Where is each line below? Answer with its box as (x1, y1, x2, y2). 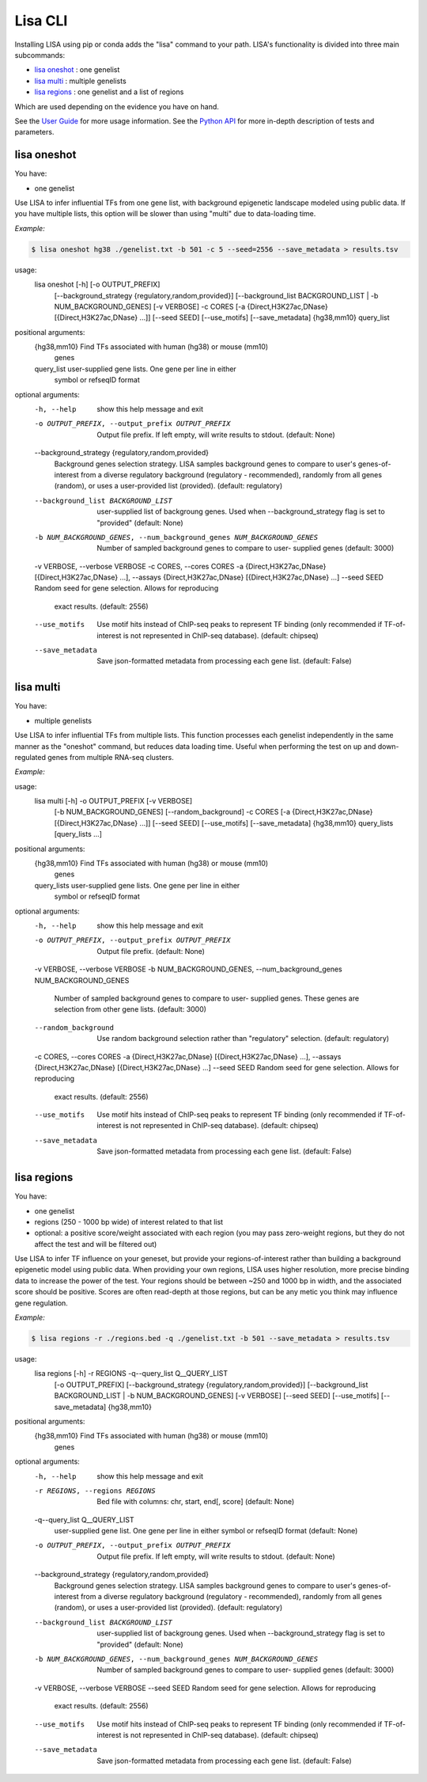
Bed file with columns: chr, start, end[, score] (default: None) (96, 1497, 295, 1507)
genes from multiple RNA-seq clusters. (47, 752, 174, 762)
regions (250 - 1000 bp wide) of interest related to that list (34, 1217, 224, 1226)
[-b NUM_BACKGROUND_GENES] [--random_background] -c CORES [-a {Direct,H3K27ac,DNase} (54, 807, 373, 817)
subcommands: (14, 50, 66, 59)
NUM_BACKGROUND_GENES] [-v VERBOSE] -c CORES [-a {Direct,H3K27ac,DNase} (54, 302, 328, 311)
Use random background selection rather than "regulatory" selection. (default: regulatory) (96, 1034, 390, 1043)
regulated (14, 752, 47, 762)
